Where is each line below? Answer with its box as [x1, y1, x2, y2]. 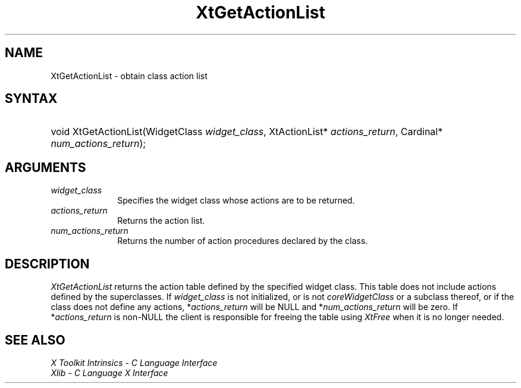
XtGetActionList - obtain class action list [51, 70, 208, 81]
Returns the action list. [117, 215, 205, 226]
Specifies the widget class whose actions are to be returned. [117, 195, 355, 206]
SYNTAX [5, 91, 58, 107]
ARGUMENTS [5, 159, 86, 175]
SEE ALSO [5, 332, 65, 348]
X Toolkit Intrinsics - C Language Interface [51, 357, 218, 368]
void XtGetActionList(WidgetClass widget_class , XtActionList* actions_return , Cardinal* [51, 126, 443, 138]
